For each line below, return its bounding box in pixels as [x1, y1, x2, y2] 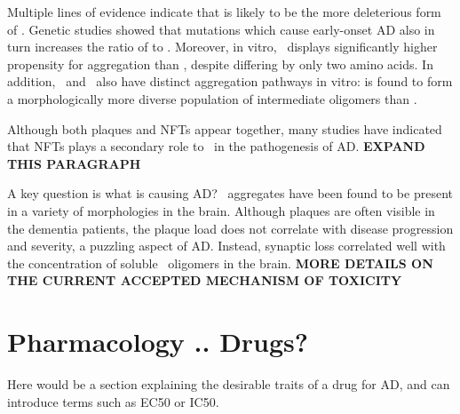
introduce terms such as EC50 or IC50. [7, 392, 219, 410]
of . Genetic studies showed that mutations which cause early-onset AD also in [7, 20, 435, 38]
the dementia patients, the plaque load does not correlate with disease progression [7, 219, 454, 237]
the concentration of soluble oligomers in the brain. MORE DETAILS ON [7, 253, 433, 272]
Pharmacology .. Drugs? [7, 323, 309, 360]
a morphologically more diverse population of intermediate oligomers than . [7, 89, 417, 107]
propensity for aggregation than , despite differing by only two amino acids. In [7, 54, 433, 73]
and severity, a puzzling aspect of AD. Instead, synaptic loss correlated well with [7, 236, 446, 255]
